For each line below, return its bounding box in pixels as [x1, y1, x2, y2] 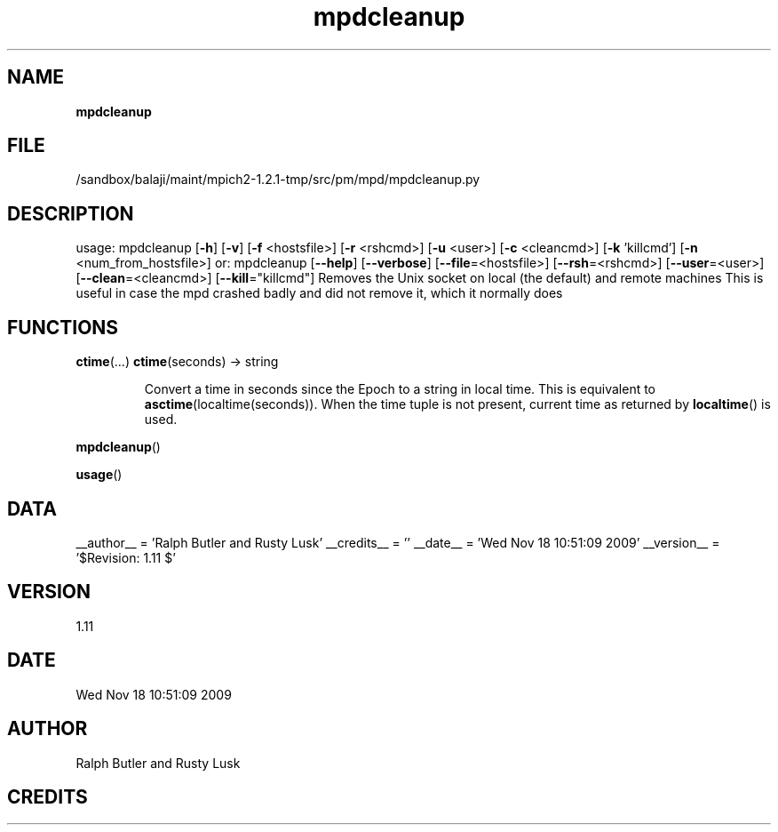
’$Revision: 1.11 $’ [75, 549, 176, 565]
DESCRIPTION [7, 202, 134, 225]
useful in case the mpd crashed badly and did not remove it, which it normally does [75, 285, 563, 301]
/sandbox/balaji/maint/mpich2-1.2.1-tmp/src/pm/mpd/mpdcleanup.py [75, 172, 480, 188]
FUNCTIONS [7, 316, 119, 339]
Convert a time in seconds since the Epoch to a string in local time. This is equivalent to [144, 381, 656, 397]
